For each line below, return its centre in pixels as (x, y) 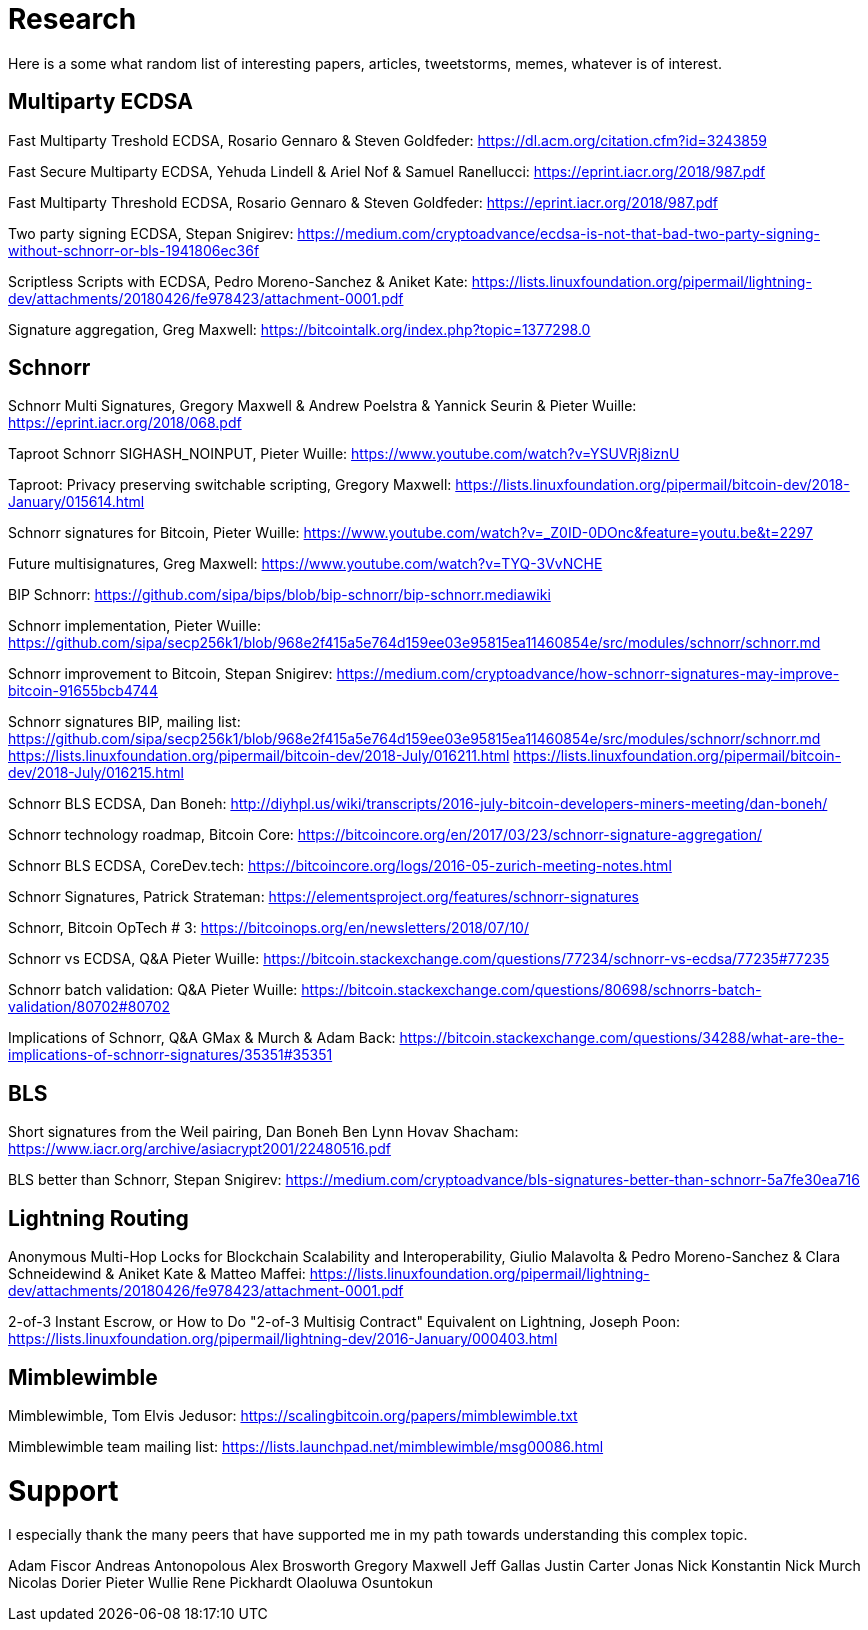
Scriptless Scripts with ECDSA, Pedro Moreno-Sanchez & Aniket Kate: (238, 281)
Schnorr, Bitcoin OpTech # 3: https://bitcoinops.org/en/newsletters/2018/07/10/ (268, 928)
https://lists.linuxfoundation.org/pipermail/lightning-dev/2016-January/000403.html (283, 1339)
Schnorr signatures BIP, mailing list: (124, 722)
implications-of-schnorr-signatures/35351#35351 (170, 1055)
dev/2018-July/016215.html (96, 773)
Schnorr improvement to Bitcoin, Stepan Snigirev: (170, 674)
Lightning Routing (98, 1218)
